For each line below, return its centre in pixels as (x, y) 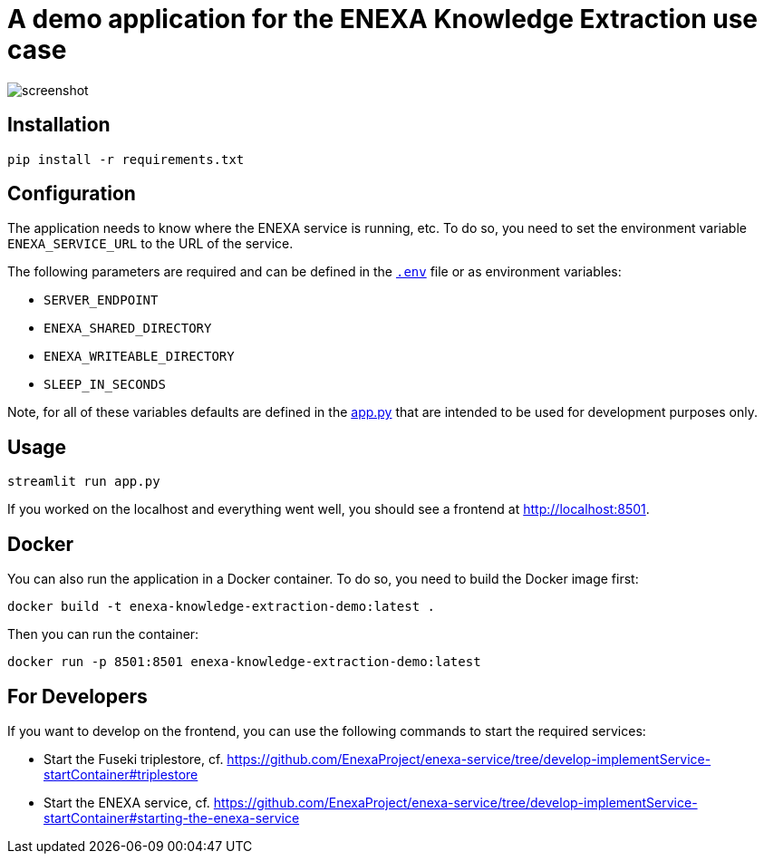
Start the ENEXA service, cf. (127, 802)
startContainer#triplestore (121, 774)
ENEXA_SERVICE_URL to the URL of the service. (150, 244)
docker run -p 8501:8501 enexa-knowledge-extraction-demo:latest (244, 662)
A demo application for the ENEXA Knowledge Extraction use (383, 19)
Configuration (72, 194)
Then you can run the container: (103, 634)
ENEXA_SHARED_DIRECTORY (128, 329)
